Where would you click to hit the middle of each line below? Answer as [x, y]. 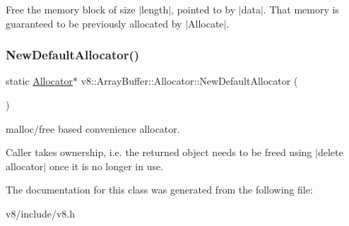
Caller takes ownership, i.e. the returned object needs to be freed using [159, 152]
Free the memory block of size [71, 9]
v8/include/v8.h [41, 213]
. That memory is [301, 9]
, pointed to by [203, 9]
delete [330, 152]
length [155, 9]
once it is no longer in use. [106, 166]
